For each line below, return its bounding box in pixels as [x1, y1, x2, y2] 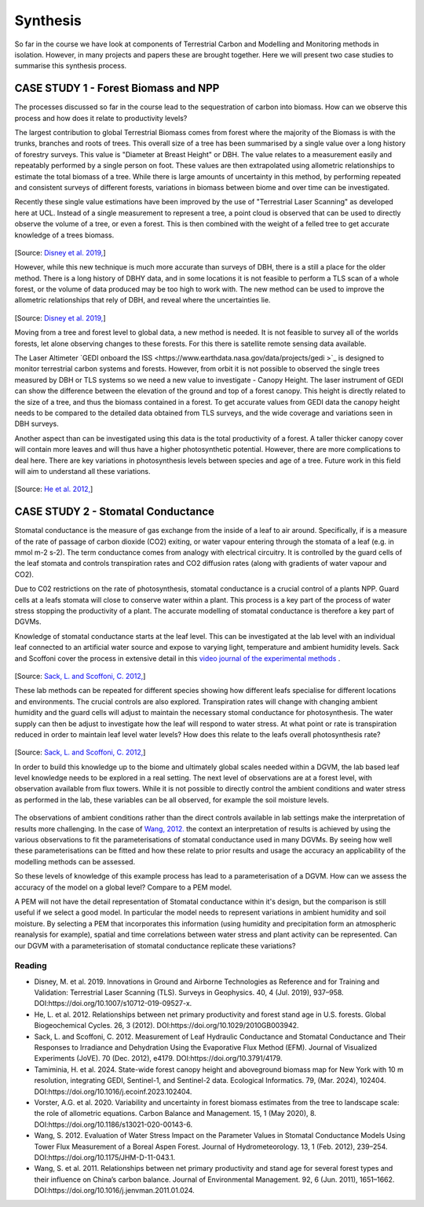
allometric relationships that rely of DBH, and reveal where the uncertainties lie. [14, 295, 271, 305]
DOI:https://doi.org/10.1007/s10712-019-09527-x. [34, 999, 192, 1008]
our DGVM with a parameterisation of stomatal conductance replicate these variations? [14, 941, 296, 950]
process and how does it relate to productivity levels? [14, 113, 188, 123]
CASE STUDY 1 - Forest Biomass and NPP [14, 82, 220, 95]
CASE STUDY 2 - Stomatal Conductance [14, 505, 215, 519]
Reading [14, 960, 47, 971]
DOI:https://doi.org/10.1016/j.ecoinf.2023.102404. [34, 1087, 192, 1096]
